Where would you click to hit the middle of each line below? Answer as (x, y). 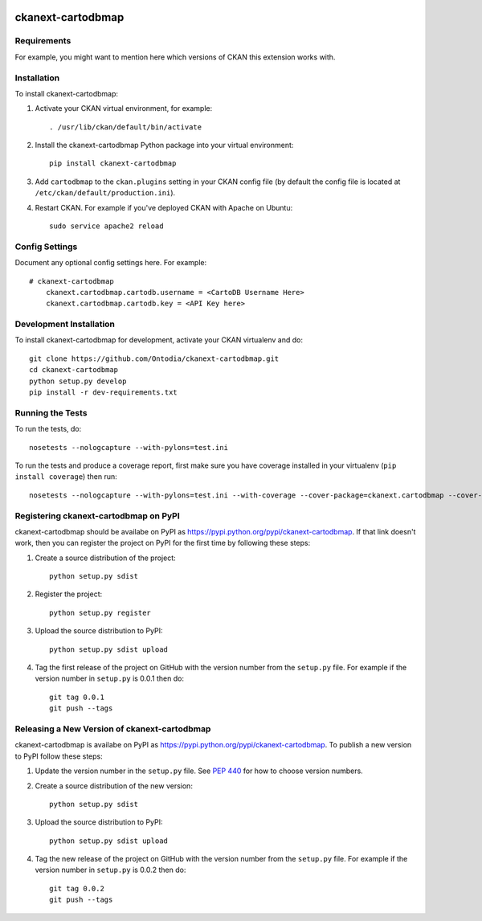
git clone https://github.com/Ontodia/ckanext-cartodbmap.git (154, 358)
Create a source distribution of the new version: (114, 786)
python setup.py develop (78, 381)
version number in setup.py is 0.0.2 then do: (110, 870)
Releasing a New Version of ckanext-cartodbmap (113, 729)
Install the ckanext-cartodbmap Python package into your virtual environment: (164, 145)
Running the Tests (51, 412)
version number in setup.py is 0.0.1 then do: (110, 678)
